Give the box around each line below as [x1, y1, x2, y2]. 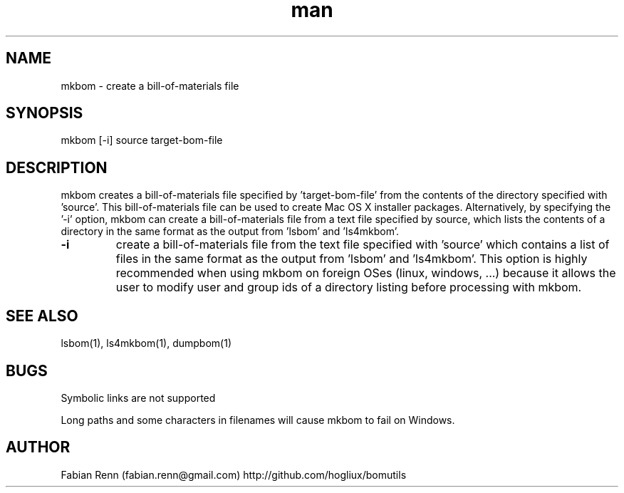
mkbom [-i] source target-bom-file [61, 134, 223, 147]
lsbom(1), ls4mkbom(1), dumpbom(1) [61, 337, 232, 350]
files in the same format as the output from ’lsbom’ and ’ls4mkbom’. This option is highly [115, 251, 588, 266]
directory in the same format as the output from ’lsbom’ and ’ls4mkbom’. [61, 225, 400, 238]
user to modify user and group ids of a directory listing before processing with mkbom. [115, 280, 582, 295]
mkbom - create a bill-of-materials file [61, 79, 239, 92]
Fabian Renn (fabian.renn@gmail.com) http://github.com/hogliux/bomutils [61, 468, 407, 481]
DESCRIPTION [6, 158, 108, 177]
